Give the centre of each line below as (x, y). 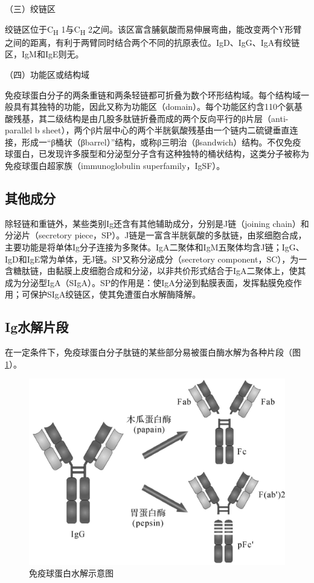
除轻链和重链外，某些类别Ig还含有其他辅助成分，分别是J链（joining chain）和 (157, 223)
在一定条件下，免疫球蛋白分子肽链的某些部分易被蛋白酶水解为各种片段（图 (153, 352)
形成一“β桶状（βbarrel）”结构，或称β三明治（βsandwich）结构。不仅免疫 (161, 142)
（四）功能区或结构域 (47, 74)
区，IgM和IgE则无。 (44, 54)
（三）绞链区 (30, 8)
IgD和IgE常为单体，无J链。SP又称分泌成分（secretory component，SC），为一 (156, 259)
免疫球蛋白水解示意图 (71, 573)
